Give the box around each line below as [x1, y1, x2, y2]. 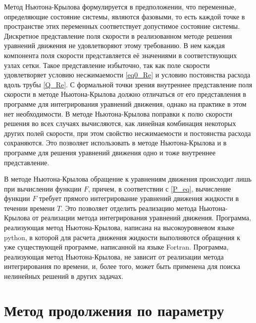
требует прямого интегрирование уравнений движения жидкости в [39, 193, 239, 203]
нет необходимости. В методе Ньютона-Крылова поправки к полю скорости [4, 108, 232, 119]
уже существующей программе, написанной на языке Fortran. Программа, [4, 242, 229, 252]
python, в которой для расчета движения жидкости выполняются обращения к [4, 232, 240, 242]
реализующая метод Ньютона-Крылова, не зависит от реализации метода [4, 251, 224, 261]
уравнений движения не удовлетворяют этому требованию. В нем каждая [4, 40, 225, 51]
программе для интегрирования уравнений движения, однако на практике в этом [4, 98, 247, 109]
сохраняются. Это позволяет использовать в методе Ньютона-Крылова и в [4, 137, 227, 148]
